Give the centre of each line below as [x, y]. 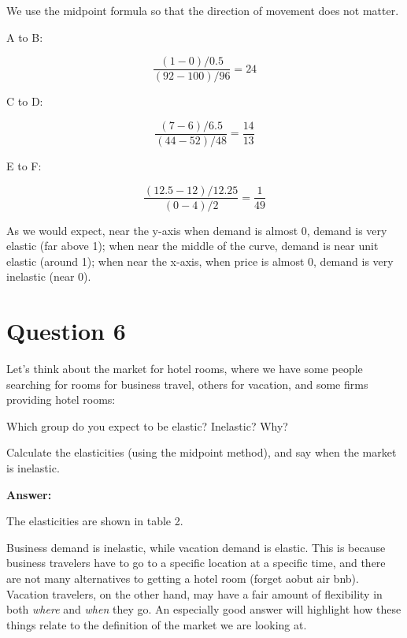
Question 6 [66, 331]
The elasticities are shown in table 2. [95, 521]
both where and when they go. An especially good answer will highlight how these [204, 609]
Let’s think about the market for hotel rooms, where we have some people [185, 369]
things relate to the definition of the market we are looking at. [157, 624]
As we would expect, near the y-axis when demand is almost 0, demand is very [197, 230]
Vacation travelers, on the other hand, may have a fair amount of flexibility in [194, 593]
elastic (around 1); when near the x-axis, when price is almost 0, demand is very [200, 261]
